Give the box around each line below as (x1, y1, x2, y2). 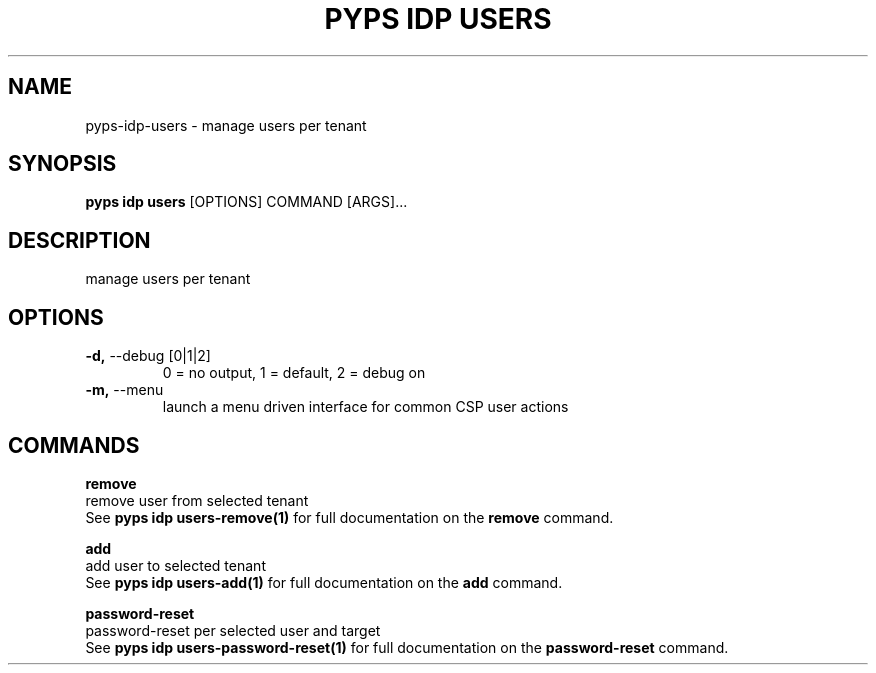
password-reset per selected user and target (85, 621, 381, 639)
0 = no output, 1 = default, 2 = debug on (162, 364, 426, 382)
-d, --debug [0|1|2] (85, 347, 211, 365)
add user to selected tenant (85, 556, 266, 574)
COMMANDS (8, 432, 140, 458)
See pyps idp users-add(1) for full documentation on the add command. (85, 573, 563, 591)
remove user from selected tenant (85, 491, 309, 509)
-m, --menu (85, 381, 164, 399)
